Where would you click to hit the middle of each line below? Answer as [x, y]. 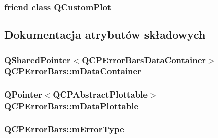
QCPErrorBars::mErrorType [64, 129]
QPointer [23, 94]
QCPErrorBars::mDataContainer [73, 71]
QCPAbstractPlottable [100, 94]
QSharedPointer [38, 59]
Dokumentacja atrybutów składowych [105, 35]
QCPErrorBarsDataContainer [144, 59]
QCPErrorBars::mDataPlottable [71, 106]
